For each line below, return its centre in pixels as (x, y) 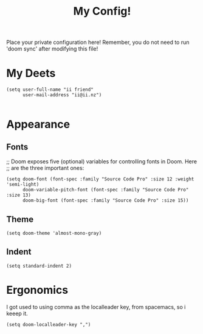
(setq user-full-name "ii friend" (50, 90)
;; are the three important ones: (45, 168)
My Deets (31, 73)
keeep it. (17, 313)
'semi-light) (23, 185)
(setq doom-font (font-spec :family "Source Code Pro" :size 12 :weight (100, 179)
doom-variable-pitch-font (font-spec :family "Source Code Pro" (105, 190)
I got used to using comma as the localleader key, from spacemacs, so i (96, 307)
